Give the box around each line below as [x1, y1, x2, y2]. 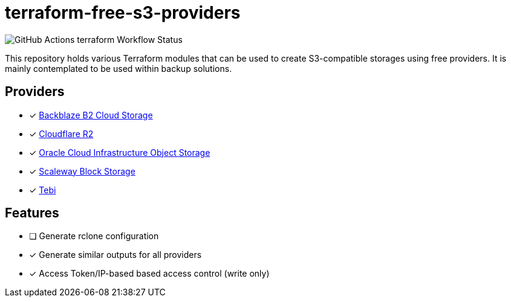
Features [5, 205, 59, 221]
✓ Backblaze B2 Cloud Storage [29, 109, 153, 120]
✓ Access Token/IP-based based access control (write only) [29, 268, 270, 279]
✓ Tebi [29, 184, 56, 195]
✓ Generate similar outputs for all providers [29, 249, 202, 260]
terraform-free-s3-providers [5, 2, 241, 23]
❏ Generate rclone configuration [29, 231, 159, 242]
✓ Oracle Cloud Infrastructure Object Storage [29, 147, 210, 158]
